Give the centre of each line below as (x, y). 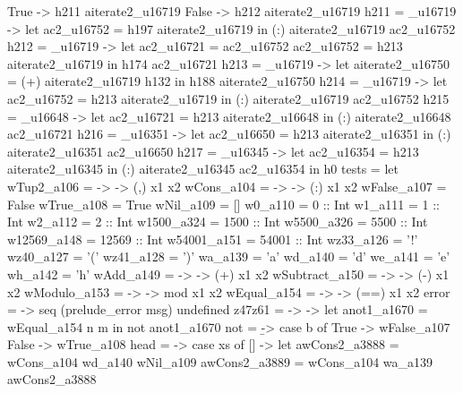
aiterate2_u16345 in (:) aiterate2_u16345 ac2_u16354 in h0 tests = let (203, 169)
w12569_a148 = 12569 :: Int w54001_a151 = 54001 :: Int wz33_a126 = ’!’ (213, 239)
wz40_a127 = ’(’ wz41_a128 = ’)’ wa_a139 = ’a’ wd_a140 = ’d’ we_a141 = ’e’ (229, 256)
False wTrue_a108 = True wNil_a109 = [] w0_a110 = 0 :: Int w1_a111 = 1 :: (223, 204)
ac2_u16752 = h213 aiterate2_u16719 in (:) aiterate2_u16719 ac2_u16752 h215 (228, 98)
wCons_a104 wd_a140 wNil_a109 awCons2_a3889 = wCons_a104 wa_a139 (220, 361)
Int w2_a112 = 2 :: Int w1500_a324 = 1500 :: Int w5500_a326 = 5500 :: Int (218, 222)
